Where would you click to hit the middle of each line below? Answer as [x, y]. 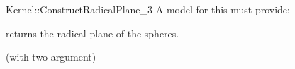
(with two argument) [51, 57]
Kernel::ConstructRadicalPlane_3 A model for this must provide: [148, 9]
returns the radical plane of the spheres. [93, 33]
